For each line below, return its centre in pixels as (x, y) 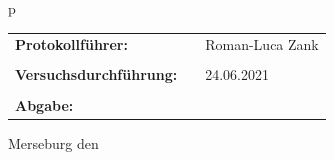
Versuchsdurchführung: (96, 74)
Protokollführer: (71, 44)
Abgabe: (44, 104)
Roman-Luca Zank (262, 44)
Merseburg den (53, 142)
